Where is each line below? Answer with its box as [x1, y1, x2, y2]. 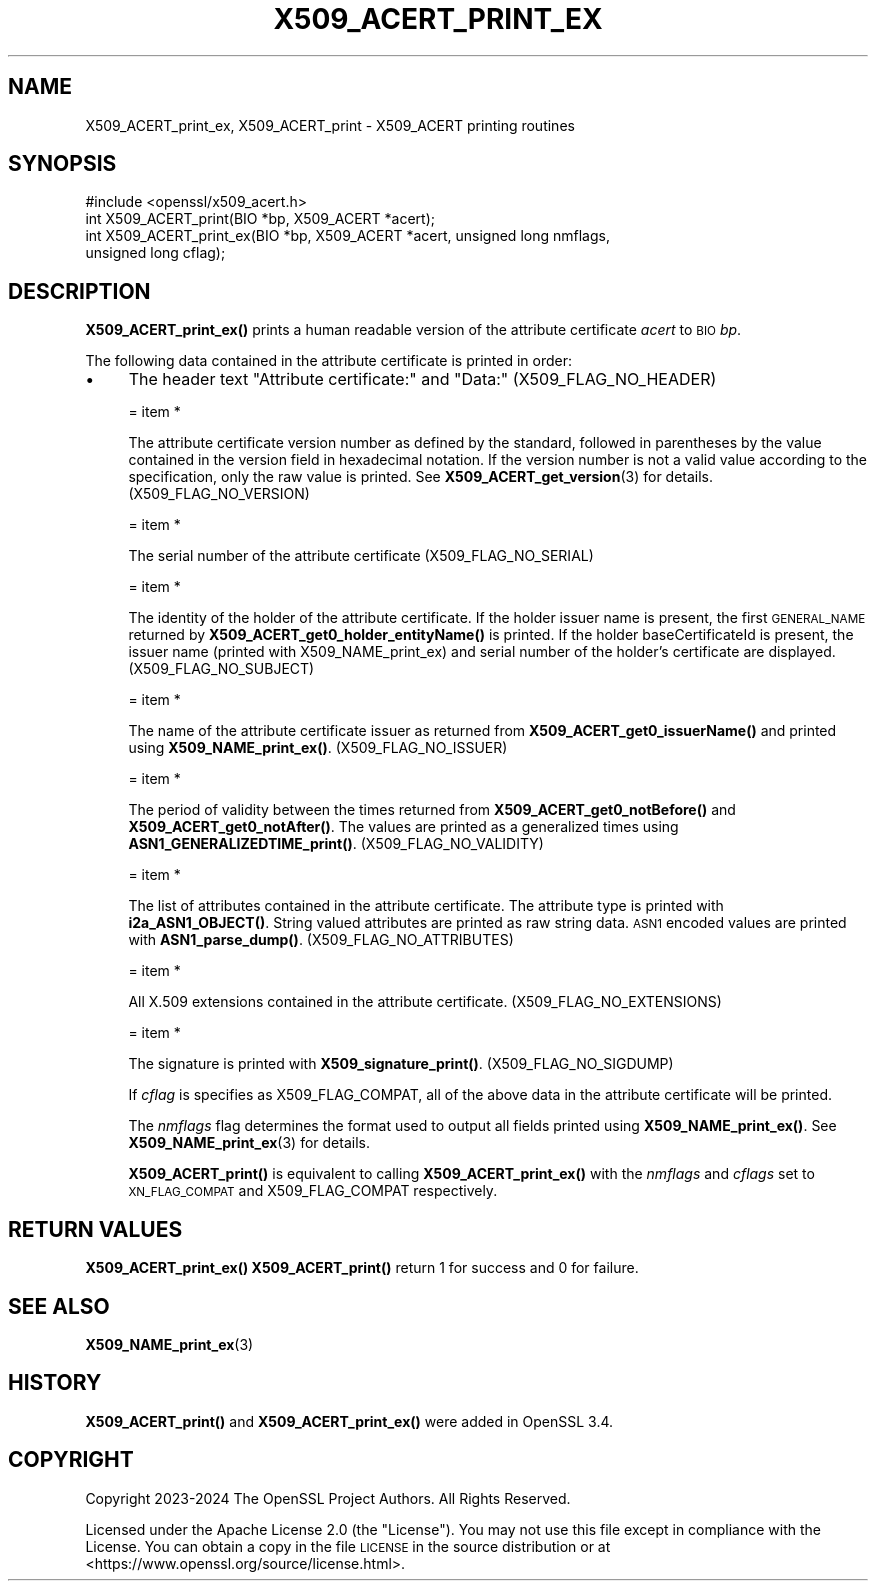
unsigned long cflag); [85, 244, 226, 262]
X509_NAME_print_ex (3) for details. [128, 1134, 370, 1152]
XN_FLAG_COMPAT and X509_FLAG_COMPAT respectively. [128, 1182, 498, 1200]
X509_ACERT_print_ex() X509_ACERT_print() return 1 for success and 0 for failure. [85, 1259, 639, 1277]
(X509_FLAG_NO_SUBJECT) [128, 660, 315, 678]
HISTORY [8, 1370, 102, 1396]
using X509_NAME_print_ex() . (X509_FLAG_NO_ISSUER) [128, 739, 508, 757]
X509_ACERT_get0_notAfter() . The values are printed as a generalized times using [128, 818, 679, 836]
